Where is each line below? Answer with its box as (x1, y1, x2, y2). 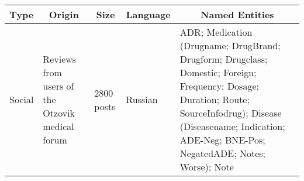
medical (43, 119, 74, 133)
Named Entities (201, 8, 274, 21)
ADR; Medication (179, 25, 253, 39)
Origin (49, 8, 79, 21)
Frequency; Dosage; (179, 79, 259, 93)
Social (9, 93, 34, 106)
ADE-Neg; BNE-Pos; (179, 133, 265, 146)
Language (126, 8, 171, 21)
